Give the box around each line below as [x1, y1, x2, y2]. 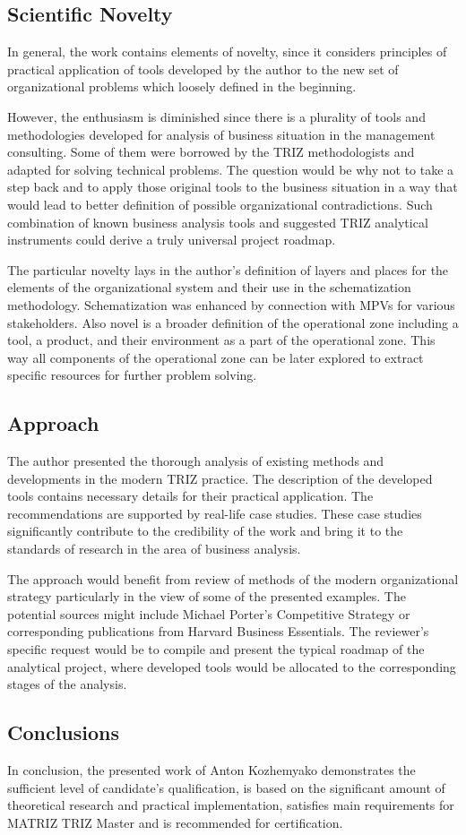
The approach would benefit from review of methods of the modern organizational [7, 569, 459, 588]
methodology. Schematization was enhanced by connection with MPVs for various [7, 295, 455, 314]
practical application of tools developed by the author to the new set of [7, 59, 399, 78]
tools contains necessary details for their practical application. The [7, 486, 374, 505]
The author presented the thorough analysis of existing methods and [7, 452, 384, 470]
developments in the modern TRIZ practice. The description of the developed [7, 469, 433, 487]
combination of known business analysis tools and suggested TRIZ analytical [7, 212, 428, 231]
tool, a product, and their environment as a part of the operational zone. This [7, 331, 436, 349]
